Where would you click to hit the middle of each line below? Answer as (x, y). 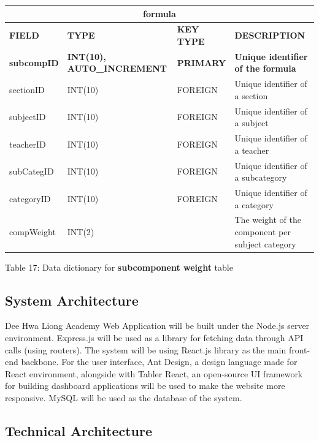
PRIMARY (202, 62)
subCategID (32, 171)
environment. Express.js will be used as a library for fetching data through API (154, 338)
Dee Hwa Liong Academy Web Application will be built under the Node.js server (157, 326)
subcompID (34, 62)
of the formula (265, 68)
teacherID (28, 144)
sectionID (27, 90)
